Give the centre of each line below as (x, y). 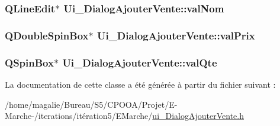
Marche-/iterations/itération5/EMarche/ (79, 116)
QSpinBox (29, 62)
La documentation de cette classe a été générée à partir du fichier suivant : (140, 84)
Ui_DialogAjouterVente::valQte (140, 62)
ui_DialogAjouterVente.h (198, 116)
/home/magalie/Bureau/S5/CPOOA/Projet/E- (91, 104)
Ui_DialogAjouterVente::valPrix (176, 35)
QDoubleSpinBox (47, 35)
